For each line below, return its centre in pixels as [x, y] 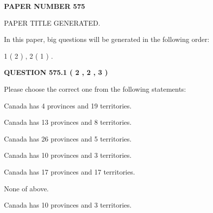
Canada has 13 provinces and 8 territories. [68, 122]
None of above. [26, 188]
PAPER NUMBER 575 [45, 6]
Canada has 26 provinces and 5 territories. [68, 138]
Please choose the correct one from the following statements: [95, 89]
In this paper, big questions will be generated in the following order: [107, 39]
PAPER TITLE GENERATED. [52, 22]
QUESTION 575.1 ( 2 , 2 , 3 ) [56, 72]
